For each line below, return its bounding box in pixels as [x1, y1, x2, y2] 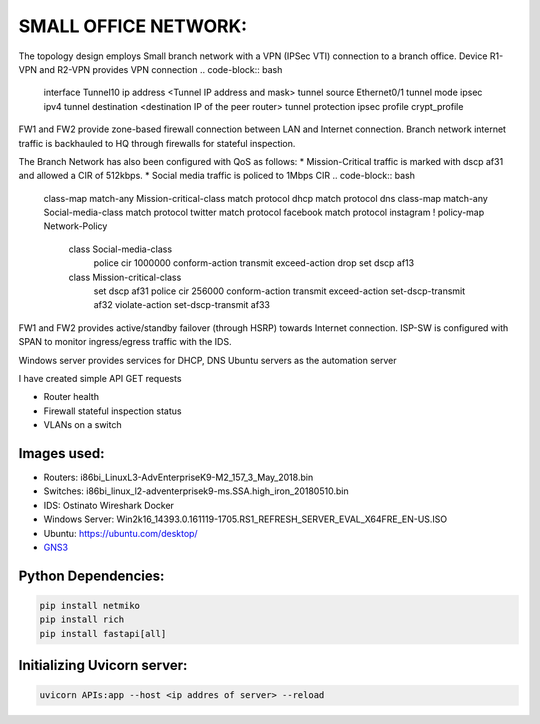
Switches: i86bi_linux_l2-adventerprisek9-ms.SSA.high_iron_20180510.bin [43, 485, 349, 497]
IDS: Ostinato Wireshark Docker [43, 499, 175, 511]
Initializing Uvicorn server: [18, 657, 188, 674]
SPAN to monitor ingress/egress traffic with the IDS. [18, 336, 232, 348]
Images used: [18, 445, 105, 462]
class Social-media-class [68, 243, 173, 255]
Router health [43, 391, 100, 403]
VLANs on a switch [43, 419, 122, 431]
